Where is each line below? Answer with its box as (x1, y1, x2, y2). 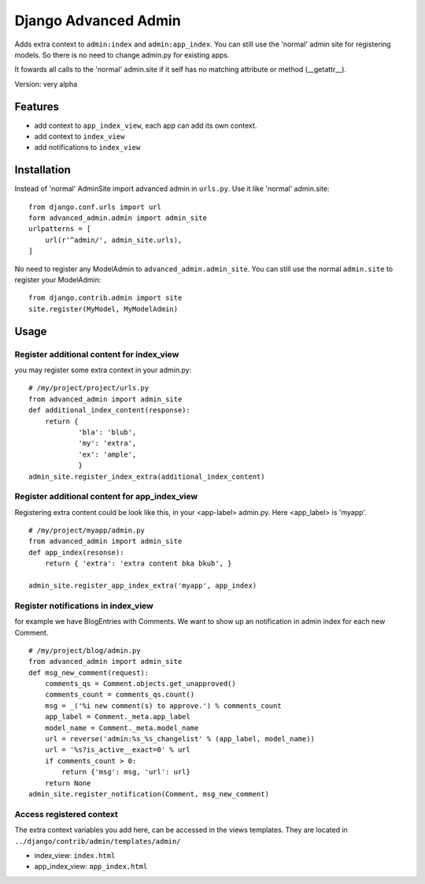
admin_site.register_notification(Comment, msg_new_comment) (28, 789, 269, 798)
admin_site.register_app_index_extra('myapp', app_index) (28, 580, 257, 590)
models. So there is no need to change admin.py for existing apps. (14, 50, 230, 59)
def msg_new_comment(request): (28, 668, 150, 677)
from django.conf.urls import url (28, 202, 161, 211)
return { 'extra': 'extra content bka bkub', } (44, 559, 232, 568)
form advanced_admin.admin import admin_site (28, 214, 208, 222)
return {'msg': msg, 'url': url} (61, 767, 190, 777)
